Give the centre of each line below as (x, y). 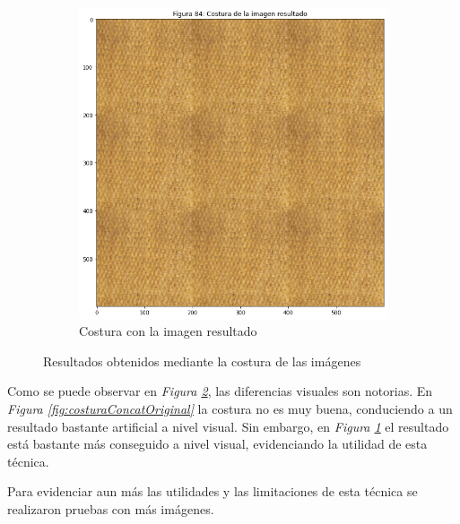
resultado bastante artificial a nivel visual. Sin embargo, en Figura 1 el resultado (228, 426)
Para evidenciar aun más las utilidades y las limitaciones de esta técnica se (213, 491)
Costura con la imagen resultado (168, 331)
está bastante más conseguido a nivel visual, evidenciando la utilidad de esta (217, 444)
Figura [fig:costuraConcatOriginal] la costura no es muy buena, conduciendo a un (230, 408)
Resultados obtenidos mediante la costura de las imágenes (202, 361)
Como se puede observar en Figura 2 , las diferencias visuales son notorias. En (220, 391)
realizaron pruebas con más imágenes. (111, 508)
